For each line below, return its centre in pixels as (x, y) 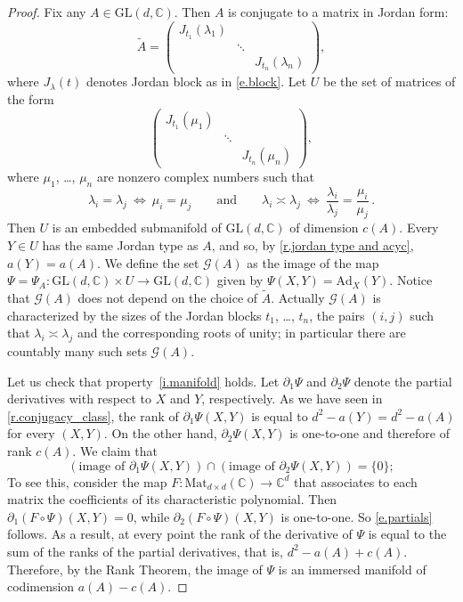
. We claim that (115, 451)
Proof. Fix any (47, 12)
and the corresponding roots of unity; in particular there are (242, 333)
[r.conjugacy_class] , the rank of (93, 415)
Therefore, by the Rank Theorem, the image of (135, 569)
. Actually (298, 298)
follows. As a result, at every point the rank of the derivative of (180, 534)
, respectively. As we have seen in (292, 399)
